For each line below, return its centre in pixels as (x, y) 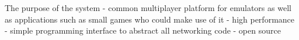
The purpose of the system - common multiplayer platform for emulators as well (148, 8)
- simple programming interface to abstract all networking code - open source (143, 30)
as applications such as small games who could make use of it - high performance (150, 19)
